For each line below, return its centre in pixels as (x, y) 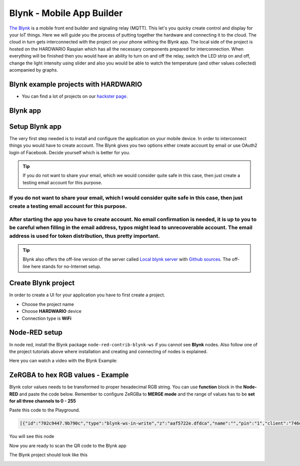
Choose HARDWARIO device (52, 311)
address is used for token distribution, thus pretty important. (84, 236)
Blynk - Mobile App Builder (66, 13)
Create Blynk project (42, 283)
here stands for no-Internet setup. (66, 266)
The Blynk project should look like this (48, 455)
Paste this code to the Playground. (44, 410)
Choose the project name (48, 304)
